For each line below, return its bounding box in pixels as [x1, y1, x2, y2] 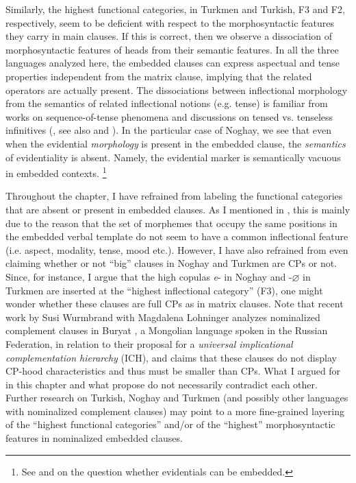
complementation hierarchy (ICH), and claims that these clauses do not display [5, 350, 337, 364]
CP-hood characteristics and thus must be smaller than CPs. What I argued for [5, 364, 341, 378]
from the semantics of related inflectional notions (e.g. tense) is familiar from [5, 96, 328, 110]
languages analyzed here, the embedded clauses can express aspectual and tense [5, 56, 340, 70]
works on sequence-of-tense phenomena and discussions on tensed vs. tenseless [5, 109, 333, 123]
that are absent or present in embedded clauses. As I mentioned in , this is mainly [5, 202, 351, 216]
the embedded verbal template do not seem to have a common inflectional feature [5, 229, 348, 244]
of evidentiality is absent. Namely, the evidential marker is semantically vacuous [5, 150, 341, 164]
